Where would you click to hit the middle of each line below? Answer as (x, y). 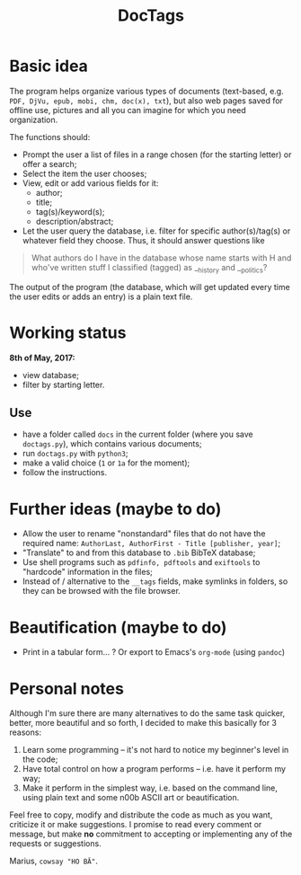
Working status (68, 332)
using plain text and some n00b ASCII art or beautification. (131, 798)
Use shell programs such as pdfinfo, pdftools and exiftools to (141, 562)
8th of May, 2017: (42, 358)
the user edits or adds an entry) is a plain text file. (101, 296)
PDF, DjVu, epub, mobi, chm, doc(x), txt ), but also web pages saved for (146, 101)
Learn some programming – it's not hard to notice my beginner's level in (155, 750)
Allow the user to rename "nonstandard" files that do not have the (144, 534)
